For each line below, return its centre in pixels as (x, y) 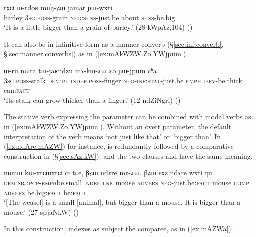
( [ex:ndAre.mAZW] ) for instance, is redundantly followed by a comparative (119, 146)
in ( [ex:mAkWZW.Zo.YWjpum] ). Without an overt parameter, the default (118, 126)
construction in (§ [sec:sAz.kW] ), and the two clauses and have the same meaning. (128, 155)
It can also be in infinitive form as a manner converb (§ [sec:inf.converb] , (114, 44)
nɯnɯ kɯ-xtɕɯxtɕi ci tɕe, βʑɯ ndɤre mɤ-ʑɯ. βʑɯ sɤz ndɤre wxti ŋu (108, 172)
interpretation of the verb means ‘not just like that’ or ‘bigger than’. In (112, 136)
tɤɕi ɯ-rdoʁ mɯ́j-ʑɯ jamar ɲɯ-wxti (58, 7)
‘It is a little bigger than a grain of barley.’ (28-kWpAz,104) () (98, 27)
